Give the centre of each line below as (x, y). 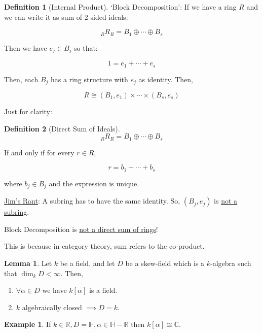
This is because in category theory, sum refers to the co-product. (104, 246)
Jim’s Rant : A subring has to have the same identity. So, (92, 201)
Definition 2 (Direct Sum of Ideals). (62, 128)
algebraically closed (52, 307)
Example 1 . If (28, 324)
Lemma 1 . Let (28, 263)
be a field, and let (87, 263)
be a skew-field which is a (165, 263)
